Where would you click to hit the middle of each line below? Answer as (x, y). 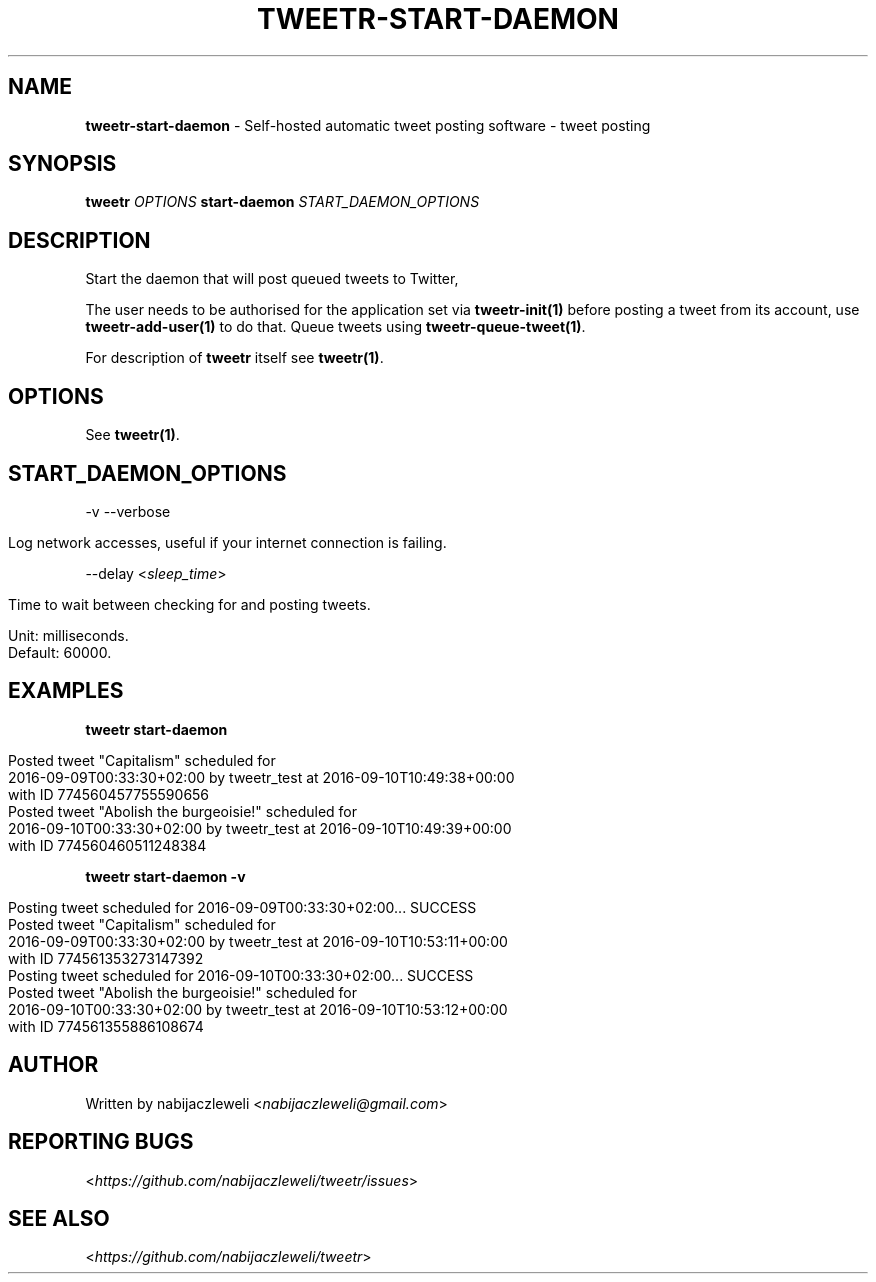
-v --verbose (128, 511)
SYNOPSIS (62, 164)
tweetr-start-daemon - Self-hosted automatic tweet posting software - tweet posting (368, 125)
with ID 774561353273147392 (106, 958)
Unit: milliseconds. (68, 635)
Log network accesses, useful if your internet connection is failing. (227, 542)
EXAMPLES (66, 691)
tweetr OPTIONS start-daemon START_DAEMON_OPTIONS (282, 202)
